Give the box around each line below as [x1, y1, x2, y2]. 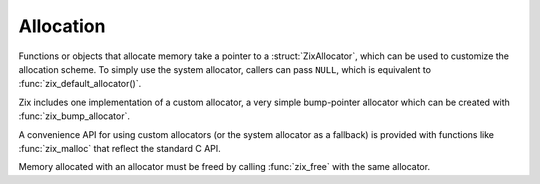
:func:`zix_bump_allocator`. [18, 110, 130, 122]
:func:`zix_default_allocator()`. [18, 78, 142, 90]
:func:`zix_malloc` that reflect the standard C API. [18, 142, 222, 154]
